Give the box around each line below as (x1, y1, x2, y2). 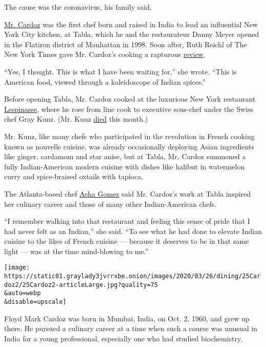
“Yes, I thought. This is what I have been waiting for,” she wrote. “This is (4, 66, 237, 76)
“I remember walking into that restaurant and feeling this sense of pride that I (4, 216, 250, 226)
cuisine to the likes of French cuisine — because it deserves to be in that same (4, 236, 249, 246)
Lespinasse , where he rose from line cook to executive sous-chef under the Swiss (4, 103, 254, 114)
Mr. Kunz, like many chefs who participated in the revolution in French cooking (4, 130, 255, 141)
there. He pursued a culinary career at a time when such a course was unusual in (4, 323, 257, 334)
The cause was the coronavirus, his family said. (4, 2, 152, 12)
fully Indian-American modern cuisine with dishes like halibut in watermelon (4, 161, 245, 171)
